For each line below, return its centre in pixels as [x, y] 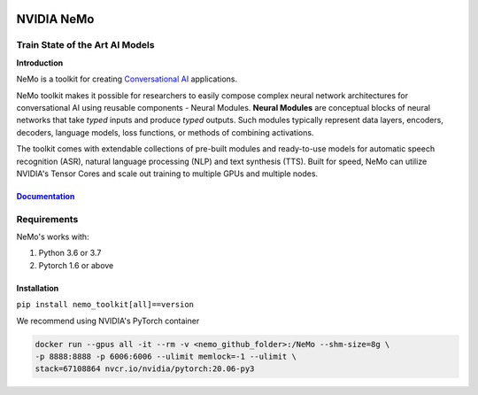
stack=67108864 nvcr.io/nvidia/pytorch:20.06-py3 [145, 369]
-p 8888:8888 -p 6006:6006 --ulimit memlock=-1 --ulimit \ [166, 356]
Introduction [40, 63]
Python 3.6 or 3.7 [70, 253]
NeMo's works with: [53, 237]
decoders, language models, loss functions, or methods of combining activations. [165, 132]
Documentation [46, 196]
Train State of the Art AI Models [85, 45]
